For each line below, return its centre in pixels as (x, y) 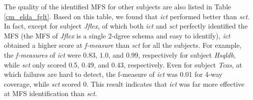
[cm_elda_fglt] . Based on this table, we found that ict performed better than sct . (127, 16)
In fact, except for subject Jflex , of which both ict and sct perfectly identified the (126, 26)
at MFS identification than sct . (51, 93)
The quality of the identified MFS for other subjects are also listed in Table (118, 6)
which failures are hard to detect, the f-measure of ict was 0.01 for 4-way (113, 74)
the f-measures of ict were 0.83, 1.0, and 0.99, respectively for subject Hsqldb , (120, 54)
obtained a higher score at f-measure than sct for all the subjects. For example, (123, 45)
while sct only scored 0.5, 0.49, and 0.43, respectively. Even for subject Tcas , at (123, 64)
